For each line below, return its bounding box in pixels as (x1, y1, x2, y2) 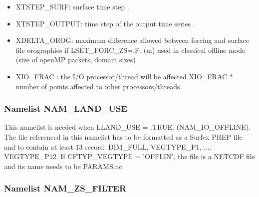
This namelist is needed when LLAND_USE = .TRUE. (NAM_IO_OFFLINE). (4, 122, 251, 132)
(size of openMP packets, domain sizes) (15, 54, 136, 65)
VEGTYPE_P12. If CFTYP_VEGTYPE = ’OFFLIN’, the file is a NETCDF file (4, 151, 255, 162)
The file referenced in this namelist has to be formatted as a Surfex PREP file (4, 131, 243, 142)
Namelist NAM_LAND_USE (4, 102, 127, 115)
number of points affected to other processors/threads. (15, 81, 182, 91)
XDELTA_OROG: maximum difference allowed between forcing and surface (15, 35, 250, 45)
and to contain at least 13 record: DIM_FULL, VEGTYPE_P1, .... (4, 141, 212, 152)
